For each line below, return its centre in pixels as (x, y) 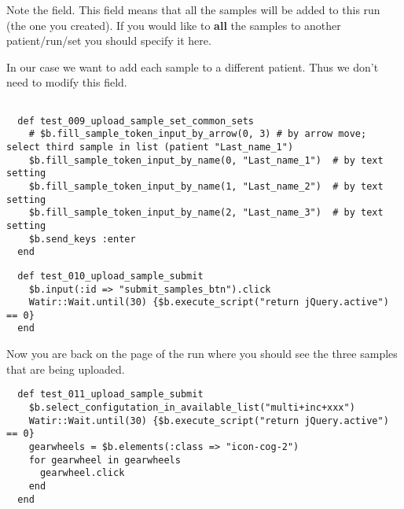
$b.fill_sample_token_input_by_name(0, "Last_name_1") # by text (206, 160)
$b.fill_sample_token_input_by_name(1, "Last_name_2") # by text (206, 186)
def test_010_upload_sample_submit (110, 276)
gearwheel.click (82, 473)
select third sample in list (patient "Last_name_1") (150, 147)
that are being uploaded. (66, 369)
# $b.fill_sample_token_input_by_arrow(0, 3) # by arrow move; (198, 134)
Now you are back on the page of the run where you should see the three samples (202, 354)
